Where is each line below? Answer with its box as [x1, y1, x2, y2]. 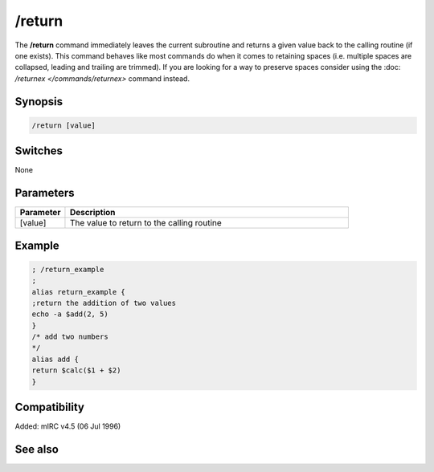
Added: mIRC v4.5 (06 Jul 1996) [14, 421, 121, 431]
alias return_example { [31, 287, 126, 296]
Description [69, 207, 116, 218]
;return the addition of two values [31, 298, 177, 307]
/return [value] [31, 120, 96, 130]
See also [14, 442, 59, 456]
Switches [14, 144, 63, 158]
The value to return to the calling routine [69, 218, 223, 229]
